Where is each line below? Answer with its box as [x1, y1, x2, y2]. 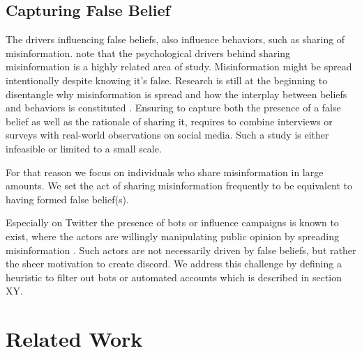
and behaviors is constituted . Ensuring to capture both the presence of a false [6, 100, 341, 115]
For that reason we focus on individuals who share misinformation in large [6, 164, 324, 179]
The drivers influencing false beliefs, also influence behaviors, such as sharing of [6, 32, 345, 47]
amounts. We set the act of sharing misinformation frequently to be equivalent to [6, 178, 353, 193]
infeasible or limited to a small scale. [6, 141, 162, 155]
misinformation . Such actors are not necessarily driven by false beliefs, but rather [6, 242, 356, 257]
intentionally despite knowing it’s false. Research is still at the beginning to [6, 72, 328, 87]
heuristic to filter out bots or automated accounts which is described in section [6, 269, 342, 284]
